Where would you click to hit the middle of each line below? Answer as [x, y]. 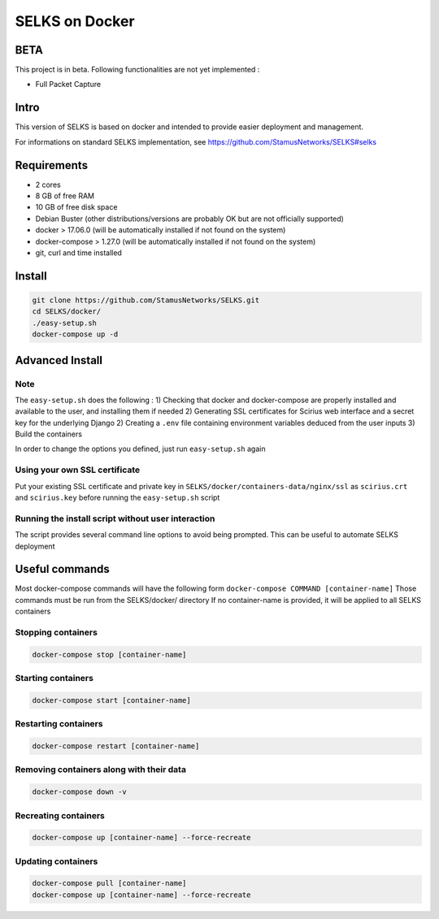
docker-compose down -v [80, 792]
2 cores [48, 184]
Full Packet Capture [68, 85]
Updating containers [57, 861]
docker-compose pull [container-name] [109, 883]
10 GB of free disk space [76, 207]
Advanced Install [59, 360]
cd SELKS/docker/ [67, 312]
